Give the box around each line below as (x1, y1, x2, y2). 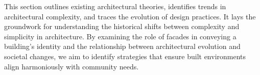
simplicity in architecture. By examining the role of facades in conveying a (4, 31, 237, 41)
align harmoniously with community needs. (4, 61, 139, 71)
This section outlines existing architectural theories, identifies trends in (4, 1, 226, 11)
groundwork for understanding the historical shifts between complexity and (4, 21, 240, 32)
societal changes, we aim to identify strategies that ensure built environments (4, 51, 246, 61)
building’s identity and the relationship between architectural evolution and (4, 41, 241, 52)
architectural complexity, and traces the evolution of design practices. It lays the (4, 11, 256, 21)
